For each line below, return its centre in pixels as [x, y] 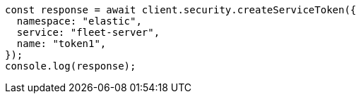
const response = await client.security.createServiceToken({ [181, 10]
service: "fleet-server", [88, 32]
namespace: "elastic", [79, 21]
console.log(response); [71, 66]
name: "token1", [61, 44]
